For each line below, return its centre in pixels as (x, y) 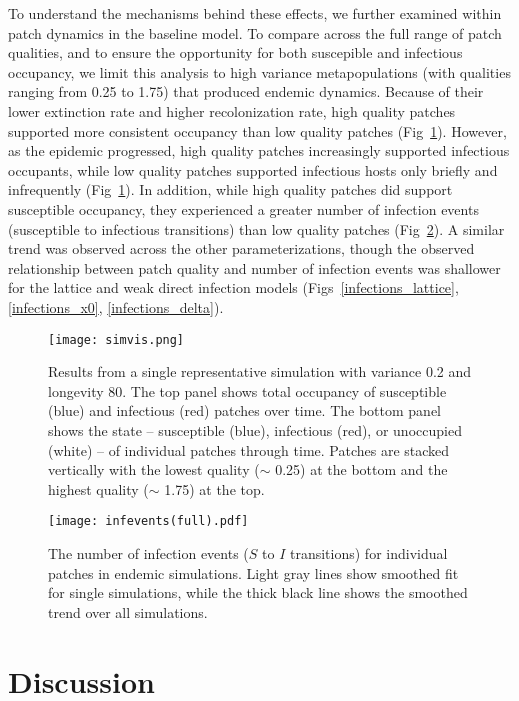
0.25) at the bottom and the (361, 469)
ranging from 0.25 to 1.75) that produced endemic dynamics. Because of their (246, 91)
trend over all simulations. (128, 611)
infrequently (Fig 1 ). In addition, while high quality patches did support (230, 189)
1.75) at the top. (214, 488)
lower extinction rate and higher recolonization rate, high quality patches (232, 110)
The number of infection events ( (148, 552)
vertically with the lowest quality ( (154, 469)
